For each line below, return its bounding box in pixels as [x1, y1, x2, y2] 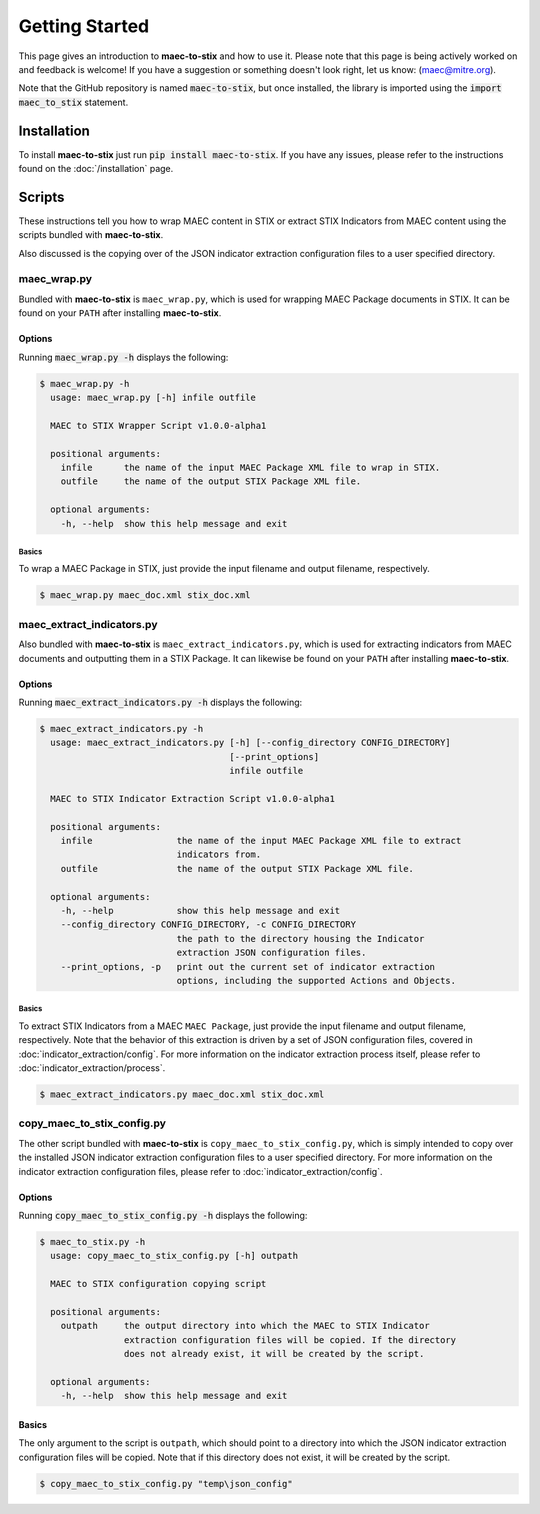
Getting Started [18, 15, 150, 37]
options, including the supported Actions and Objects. [176, 975, 457, 986]
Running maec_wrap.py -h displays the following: [18, 351, 229, 363]
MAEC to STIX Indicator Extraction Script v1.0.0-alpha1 [50, 793, 335, 804]
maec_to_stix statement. [18, 96, 129, 108]
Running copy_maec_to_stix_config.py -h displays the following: [18, 1210, 308, 1222]
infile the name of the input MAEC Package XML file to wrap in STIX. [60, 461, 441, 473]
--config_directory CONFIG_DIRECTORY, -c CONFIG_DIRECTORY [60, 919, 357, 930]
